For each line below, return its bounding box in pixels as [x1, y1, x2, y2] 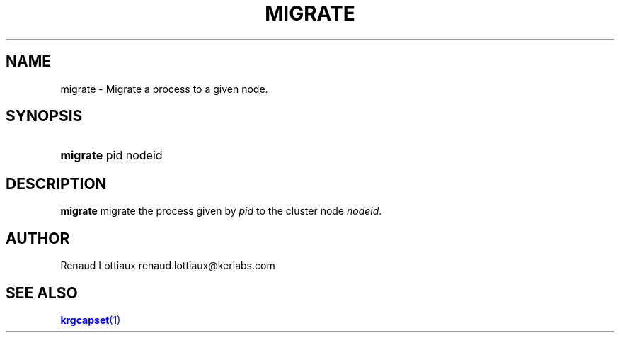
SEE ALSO [6, 283, 78, 302]
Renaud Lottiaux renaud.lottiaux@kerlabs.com [60, 259, 275, 272]
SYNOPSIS [6, 107, 83, 125]
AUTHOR [6, 229, 70, 247]
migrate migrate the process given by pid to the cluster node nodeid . [60, 205, 382, 218]
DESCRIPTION [6, 174, 107, 193]
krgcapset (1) [60, 313, 121, 326]
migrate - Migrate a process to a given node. [60, 82, 268, 95]
